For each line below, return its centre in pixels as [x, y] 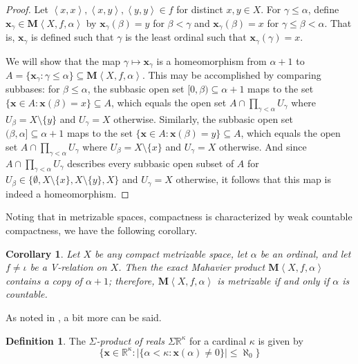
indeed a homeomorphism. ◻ [67, 193]
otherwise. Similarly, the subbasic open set [204, 118]
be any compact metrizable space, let [171, 253]
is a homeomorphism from [211, 60]
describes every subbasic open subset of [151, 163]
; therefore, [132, 280]
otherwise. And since [263, 146]
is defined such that [72, 37]
